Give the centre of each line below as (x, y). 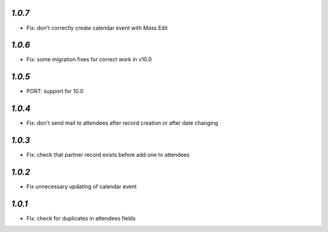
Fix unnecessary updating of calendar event (81, 187)
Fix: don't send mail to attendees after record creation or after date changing (122, 123)
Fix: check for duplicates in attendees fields (81, 218)
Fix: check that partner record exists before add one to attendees (108, 155)
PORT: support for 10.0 (55, 91)
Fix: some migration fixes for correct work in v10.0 (89, 59)
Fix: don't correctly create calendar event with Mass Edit (97, 28)
